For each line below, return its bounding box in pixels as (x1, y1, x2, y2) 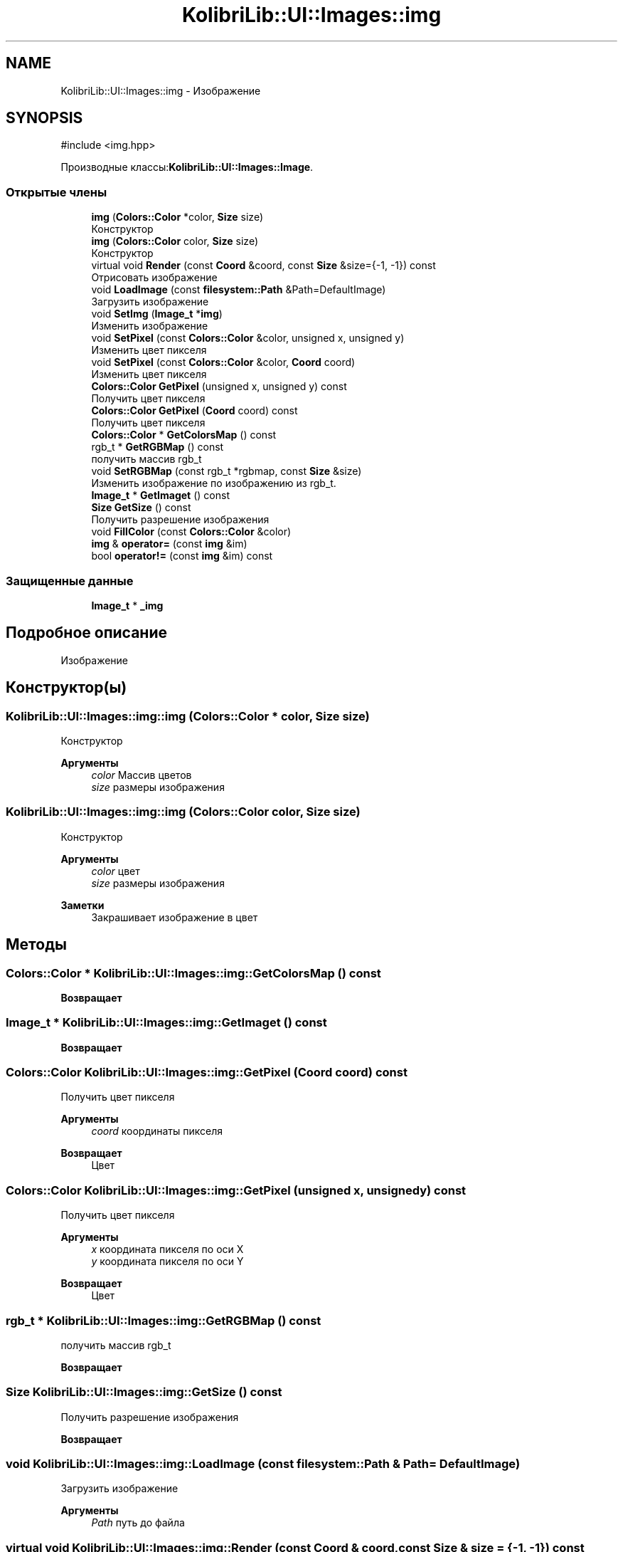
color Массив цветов (91, 769, 192, 781)
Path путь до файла (91, 1516, 185, 1529)
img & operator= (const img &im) (91, 538, 247, 550)
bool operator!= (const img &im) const (91, 550, 273, 562)
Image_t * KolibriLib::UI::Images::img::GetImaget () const (6, 1015, 327, 1030)
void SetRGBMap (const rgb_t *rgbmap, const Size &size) (91, 465, 362, 478)
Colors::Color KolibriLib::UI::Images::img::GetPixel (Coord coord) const (6, 1065, 408, 1080)
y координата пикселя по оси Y (91, 1255, 244, 1268)
